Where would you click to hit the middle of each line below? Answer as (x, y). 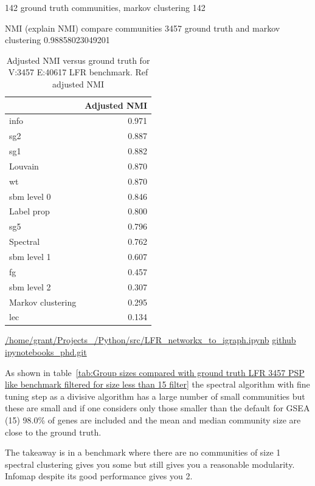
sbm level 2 (30, 286)
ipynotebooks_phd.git (46, 352)
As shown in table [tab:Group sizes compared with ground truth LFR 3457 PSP (155, 372)
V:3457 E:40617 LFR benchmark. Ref (78, 72)
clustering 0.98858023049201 (57, 40)
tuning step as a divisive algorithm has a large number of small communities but (155, 396)
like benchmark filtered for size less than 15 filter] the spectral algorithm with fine (157, 384)
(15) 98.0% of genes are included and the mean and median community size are (153, 420)
